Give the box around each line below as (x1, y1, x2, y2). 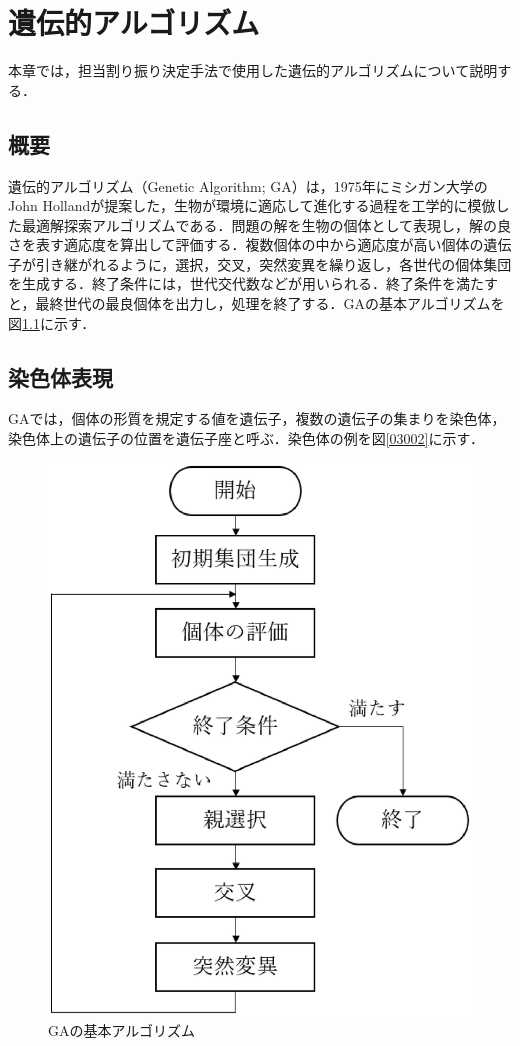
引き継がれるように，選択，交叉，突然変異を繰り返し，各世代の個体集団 (35, 253, 512, 274)
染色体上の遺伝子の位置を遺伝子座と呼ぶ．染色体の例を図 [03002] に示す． (8, 428, 484, 449)
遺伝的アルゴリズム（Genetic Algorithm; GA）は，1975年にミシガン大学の (8, 175, 488, 196)
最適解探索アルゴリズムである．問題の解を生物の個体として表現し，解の (21, 214, 498, 235)
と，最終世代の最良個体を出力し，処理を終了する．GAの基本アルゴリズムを (8, 293, 505, 314)
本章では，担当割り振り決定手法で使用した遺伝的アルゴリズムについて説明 (8, 60, 498, 81)
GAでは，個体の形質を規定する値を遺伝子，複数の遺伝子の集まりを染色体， (8, 408, 506, 429)
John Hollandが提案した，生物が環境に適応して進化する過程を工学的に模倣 (8, 195, 496, 216)
